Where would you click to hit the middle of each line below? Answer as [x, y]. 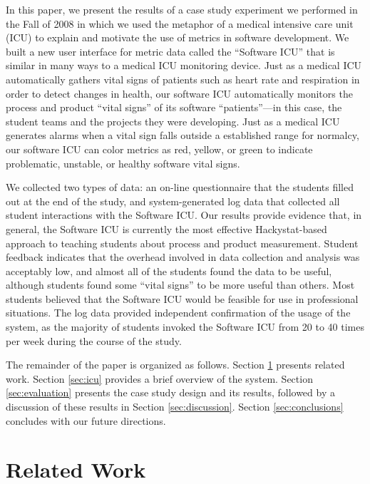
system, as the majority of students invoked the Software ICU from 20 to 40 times [185, 327]
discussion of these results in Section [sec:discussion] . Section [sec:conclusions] [175, 407]
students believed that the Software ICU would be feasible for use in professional [182, 298]
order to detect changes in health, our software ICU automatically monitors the [179, 93]
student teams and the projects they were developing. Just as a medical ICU [173, 121]
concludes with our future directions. [86, 420]
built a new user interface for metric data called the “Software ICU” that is [170, 51]
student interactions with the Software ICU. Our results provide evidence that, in [184, 215]
